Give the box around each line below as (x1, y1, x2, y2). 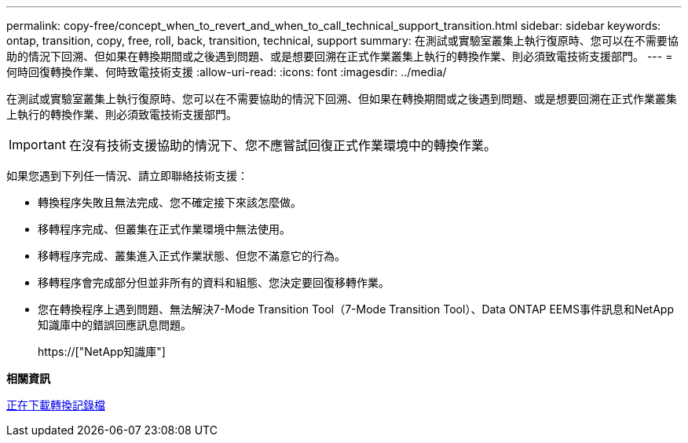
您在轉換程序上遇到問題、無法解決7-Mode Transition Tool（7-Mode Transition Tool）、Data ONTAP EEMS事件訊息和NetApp (38, 302, 675, 316)
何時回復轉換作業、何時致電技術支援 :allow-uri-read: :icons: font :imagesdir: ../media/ (6, 65, 447, 79)
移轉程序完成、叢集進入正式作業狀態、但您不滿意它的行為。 (38, 249, 346, 262)
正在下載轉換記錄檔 (6, 398, 105, 412)
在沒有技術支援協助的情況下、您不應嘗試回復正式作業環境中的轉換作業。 (68, 137, 496, 153)
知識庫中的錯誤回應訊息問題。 (38, 318, 192, 331)
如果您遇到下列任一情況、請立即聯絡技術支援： (6, 169, 248, 182)
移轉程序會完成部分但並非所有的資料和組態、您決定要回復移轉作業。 (38, 276, 390, 289)
